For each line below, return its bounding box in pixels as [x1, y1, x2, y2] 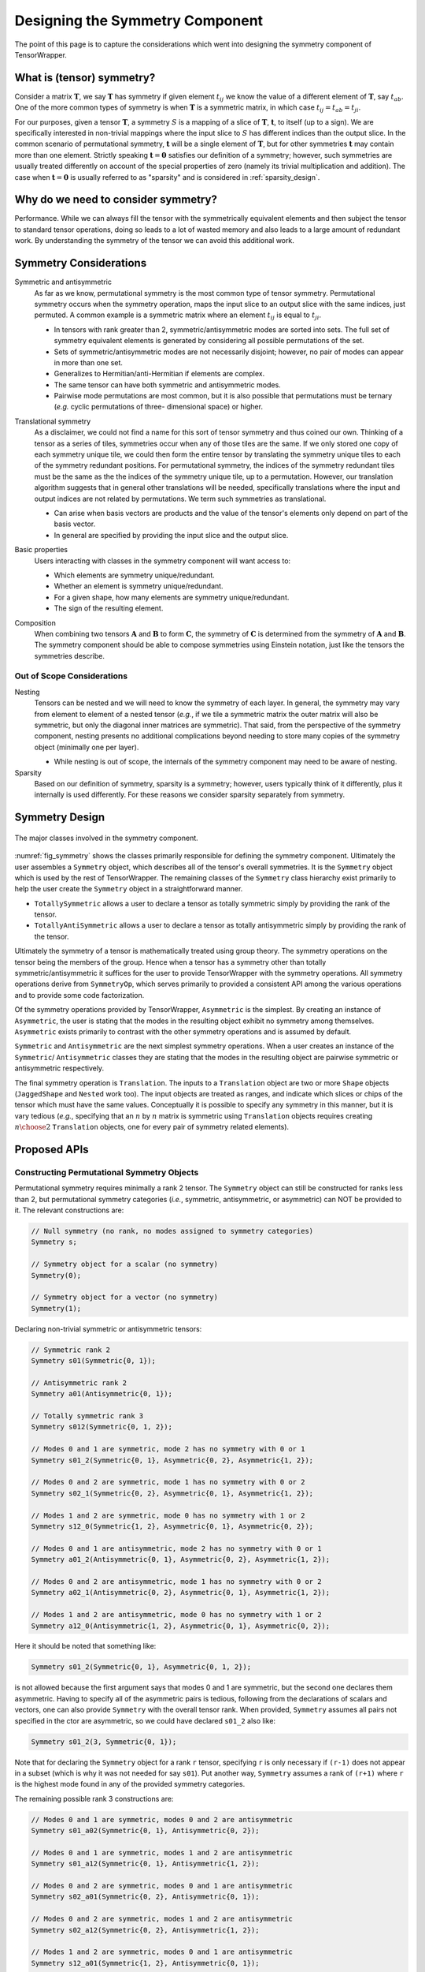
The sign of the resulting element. [54, 603, 164, 613]
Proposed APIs [14, 1142, 90, 1156]
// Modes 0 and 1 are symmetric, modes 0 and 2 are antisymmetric [31, 1815, 293, 1824]
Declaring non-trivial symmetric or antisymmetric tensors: [14, 1324, 202, 1333]
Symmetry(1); [31, 1304, 82, 1313]
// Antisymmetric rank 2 [31, 1378, 128, 1387]
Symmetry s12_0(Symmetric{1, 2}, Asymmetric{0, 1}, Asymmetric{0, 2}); [31, 1522, 314, 1530]
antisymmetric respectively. [14, 1063, 105, 1073]
